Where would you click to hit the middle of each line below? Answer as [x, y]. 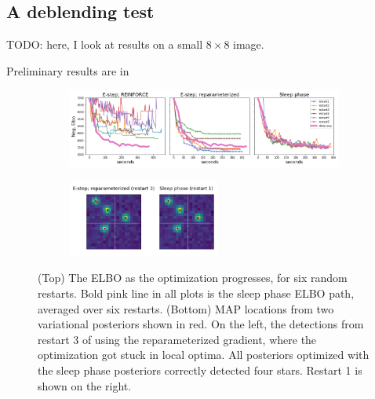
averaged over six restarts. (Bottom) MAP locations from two [186, 308]
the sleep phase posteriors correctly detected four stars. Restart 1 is [200, 370]
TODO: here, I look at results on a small [105, 44]
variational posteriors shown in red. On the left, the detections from [201, 324]
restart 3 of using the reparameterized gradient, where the [177, 339]
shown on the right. [85, 385]
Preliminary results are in [68, 70]
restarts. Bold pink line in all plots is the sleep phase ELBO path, [196, 293]
